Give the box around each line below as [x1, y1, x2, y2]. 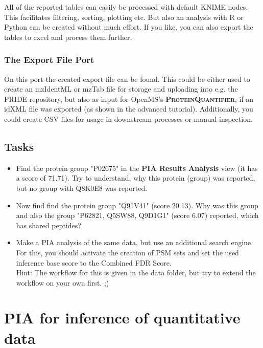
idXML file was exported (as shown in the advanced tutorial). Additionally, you [4, 103, 253, 114]
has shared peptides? [16, 220, 81, 230]
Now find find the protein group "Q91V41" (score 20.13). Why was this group [16, 200, 258, 210]
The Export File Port [4, 53, 94, 66]
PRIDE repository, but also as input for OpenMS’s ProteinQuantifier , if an [4, 93, 254, 104]
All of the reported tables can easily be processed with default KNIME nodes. [4, 2, 248, 12]
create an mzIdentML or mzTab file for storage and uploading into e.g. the [4, 83, 238, 94]
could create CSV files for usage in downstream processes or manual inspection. [4, 113, 253, 124]
